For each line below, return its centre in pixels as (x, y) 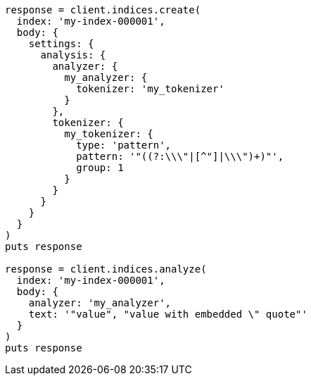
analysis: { (73, 55)
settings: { (61, 44)
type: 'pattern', (124, 145)
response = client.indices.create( (103, 10)
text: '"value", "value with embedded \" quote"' (168, 314)
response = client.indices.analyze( (106, 269)
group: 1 (100, 168)
